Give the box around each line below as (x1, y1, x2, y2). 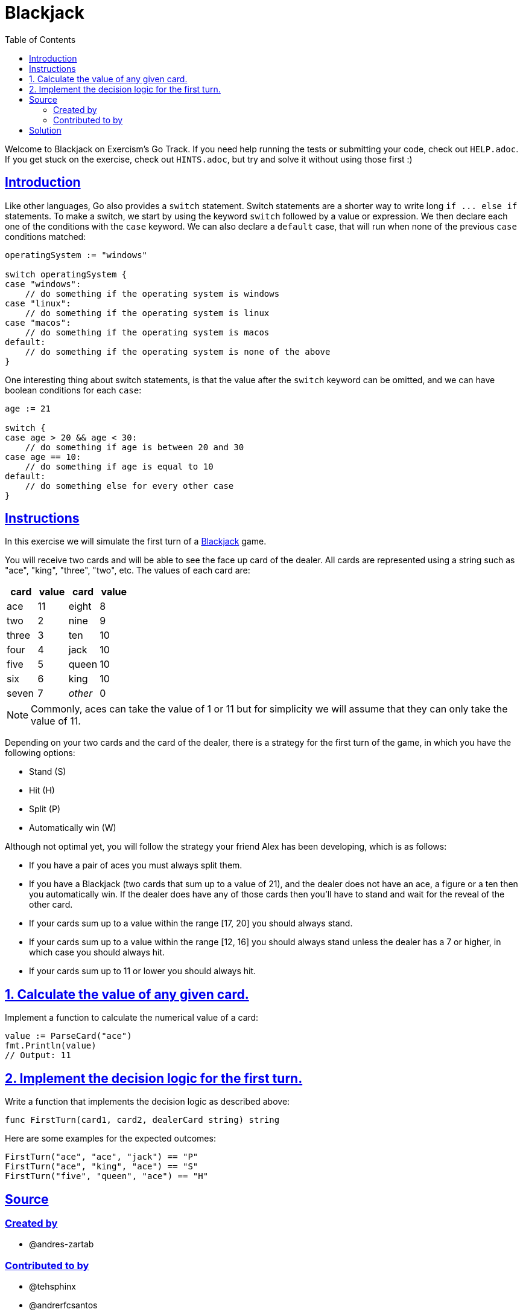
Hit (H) (29, 785, 55, 796)
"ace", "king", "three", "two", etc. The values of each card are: (5, 565, 250, 576)
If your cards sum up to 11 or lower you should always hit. (29, 966, 256, 977)
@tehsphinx (29, 1281, 76, 1292)
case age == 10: (5, 451, 81, 462)
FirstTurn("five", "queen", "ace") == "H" (5, 1171, 209, 1181)
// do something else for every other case (25, 480, 234, 491)
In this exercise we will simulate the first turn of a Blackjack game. (5, 536, 267, 547)
